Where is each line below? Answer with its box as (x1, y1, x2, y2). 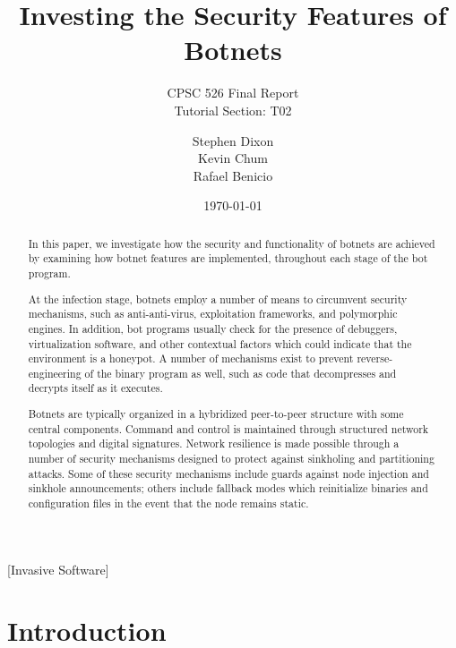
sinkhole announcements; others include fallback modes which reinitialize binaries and (28, 481, 428, 496)
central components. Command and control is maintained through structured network (28, 421, 429, 436)
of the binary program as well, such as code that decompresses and (84, 365, 397, 380)
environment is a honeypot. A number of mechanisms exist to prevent (28, 351, 354, 366)
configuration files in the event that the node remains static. (28, 495, 309, 510)
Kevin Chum (198, 149, 268, 167)
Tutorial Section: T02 (174, 100, 292, 119)
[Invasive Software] (7, 559, 109, 578)
